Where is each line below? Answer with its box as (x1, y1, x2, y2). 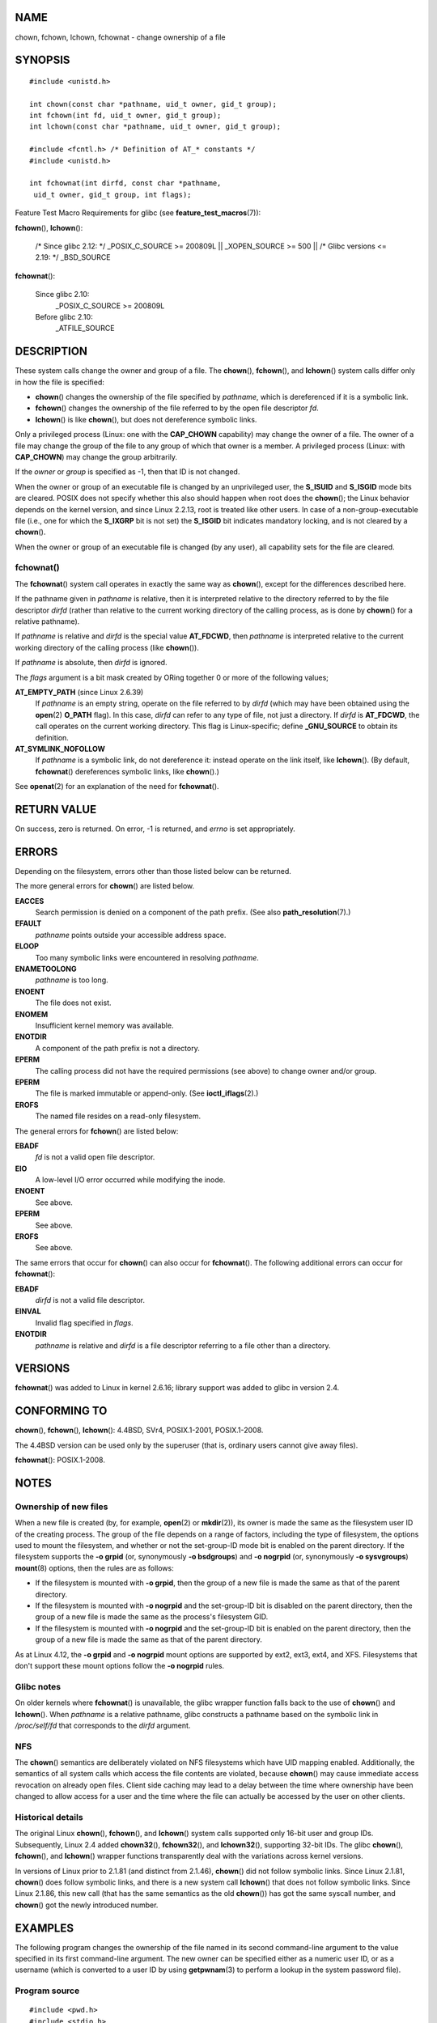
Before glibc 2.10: (35, 312, 93, 321)
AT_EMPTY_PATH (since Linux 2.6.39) (15, 687, 144, 697)
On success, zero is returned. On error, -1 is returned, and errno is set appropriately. (15, 824, 295, 833)
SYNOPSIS (15, 53, 70, 67)
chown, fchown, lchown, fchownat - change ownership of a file (15, 32, 226, 42)
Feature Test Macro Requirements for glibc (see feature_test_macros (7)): (15, 208, 261, 218)
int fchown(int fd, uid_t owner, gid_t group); (29, 111, 222, 121)
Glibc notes (15, 1681, 61, 1692)
